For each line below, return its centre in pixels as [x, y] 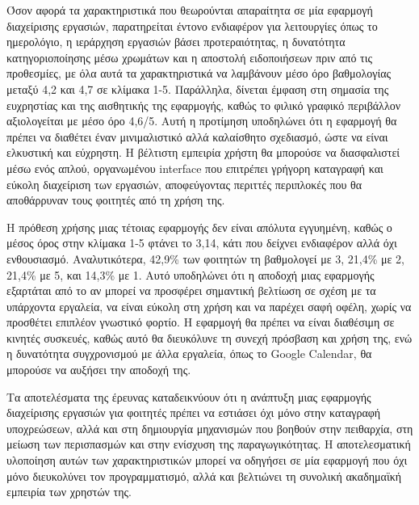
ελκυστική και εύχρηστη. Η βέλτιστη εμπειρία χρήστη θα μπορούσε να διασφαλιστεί [203, 152]
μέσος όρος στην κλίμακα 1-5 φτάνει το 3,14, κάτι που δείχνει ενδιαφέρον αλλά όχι [202, 243]
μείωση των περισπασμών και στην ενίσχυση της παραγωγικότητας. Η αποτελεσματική [209, 444]
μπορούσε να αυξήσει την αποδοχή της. [99, 370]
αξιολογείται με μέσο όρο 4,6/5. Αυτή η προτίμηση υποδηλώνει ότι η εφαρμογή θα [202, 121]
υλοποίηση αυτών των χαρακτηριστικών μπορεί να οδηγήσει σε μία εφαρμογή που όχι [207, 460]
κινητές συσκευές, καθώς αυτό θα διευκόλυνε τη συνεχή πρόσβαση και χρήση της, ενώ [209, 337]
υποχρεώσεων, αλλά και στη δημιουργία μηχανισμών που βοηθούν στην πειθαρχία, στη [210, 428]
